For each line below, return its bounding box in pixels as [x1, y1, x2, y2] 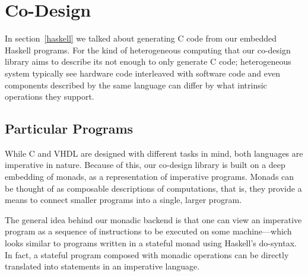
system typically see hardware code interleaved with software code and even [5, 66, 280, 79]
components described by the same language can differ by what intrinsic [5, 78, 267, 91]
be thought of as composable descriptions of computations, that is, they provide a [5, 182, 302, 194]
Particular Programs [5, 119, 134, 138]
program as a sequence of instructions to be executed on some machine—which [5, 225, 292, 237]
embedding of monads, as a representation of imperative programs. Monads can [5, 170, 294, 183]
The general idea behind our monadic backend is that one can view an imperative [5, 213, 302, 226]
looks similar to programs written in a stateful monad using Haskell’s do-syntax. [5, 237, 297, 249]
